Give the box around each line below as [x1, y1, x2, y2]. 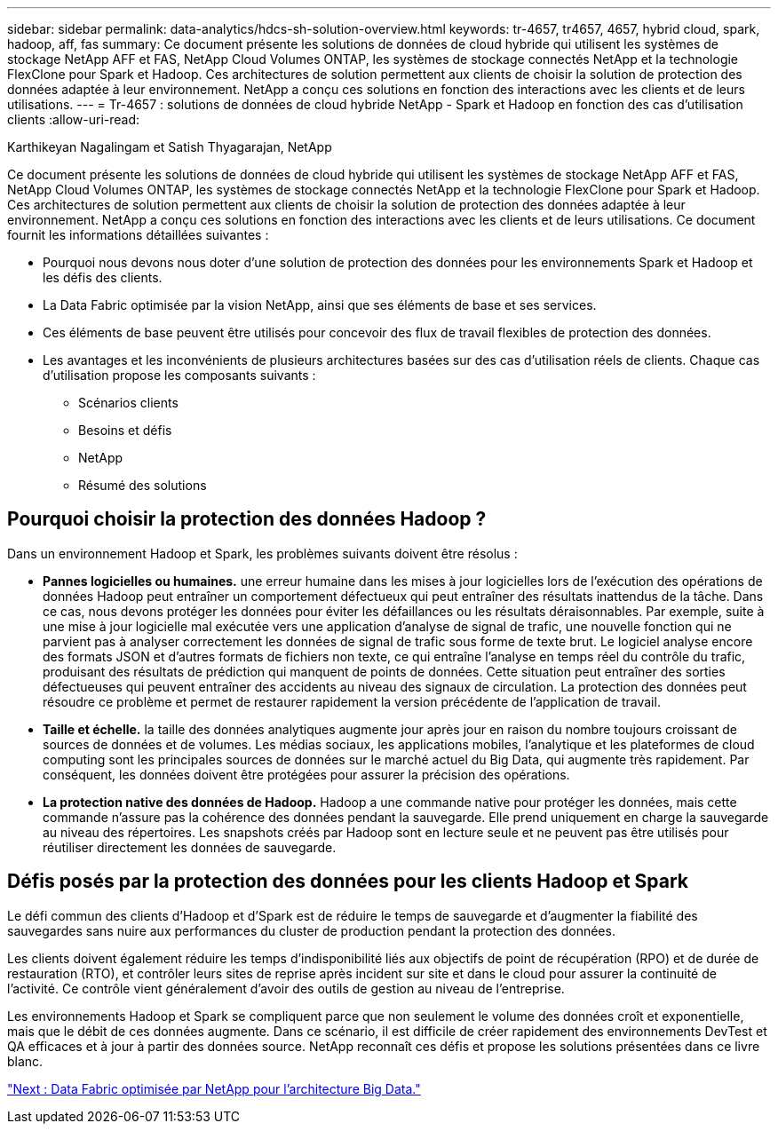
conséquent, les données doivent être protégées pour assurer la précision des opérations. [43, 766, 570, 782]
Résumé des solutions [78, 478, 207, 493]
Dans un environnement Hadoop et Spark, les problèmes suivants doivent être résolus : [7, 545, 518, 561]
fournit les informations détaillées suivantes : [7, 227, 269, 242]
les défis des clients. [43, 270, 163, 285]
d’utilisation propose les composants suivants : [43, 368, 316, 383]
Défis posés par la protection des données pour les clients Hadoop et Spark [7, 870, 689, 893]
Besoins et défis [78, 423, 172, 438]
